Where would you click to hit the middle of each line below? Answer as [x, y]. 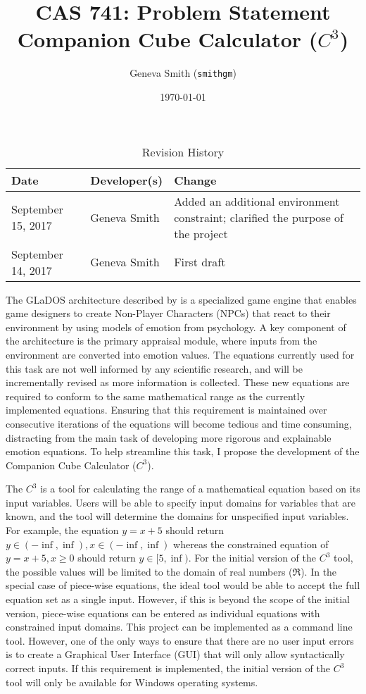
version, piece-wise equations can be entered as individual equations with [163, 613]
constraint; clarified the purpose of [259, 217]
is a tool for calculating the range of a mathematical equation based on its [200, 489]
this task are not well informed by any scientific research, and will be [154, 368]
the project [201, 233]
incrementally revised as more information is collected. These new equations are [178, 382]
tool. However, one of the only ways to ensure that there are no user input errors [180, 640]
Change [195, 180]
